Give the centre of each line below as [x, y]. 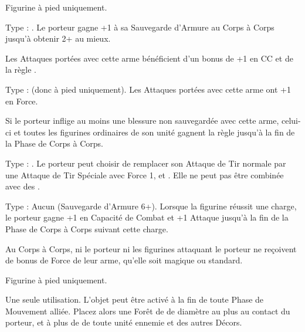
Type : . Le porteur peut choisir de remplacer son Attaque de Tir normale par [146, 163]
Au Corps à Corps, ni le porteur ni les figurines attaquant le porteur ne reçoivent [151, 248]
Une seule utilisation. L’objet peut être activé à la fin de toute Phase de [135, 299]
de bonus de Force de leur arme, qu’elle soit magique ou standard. [124, 260]
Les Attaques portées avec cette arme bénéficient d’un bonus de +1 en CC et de [149, 58]
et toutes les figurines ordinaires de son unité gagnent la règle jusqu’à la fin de [154, 132]
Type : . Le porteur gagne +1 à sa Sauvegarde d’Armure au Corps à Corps [140, 27]
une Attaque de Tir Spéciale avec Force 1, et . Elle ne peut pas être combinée [145, 175]
